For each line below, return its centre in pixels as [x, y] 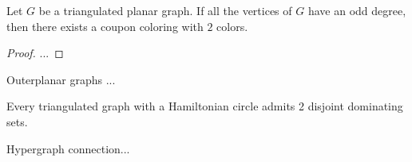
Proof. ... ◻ [35, 53]
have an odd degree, [357, 10]
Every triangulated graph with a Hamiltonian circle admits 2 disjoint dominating [205, 106]
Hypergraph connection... [68, 148]
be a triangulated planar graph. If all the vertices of [165, 10]
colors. [232, 26]
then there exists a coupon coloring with [105, 26]
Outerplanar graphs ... [61, 79]
